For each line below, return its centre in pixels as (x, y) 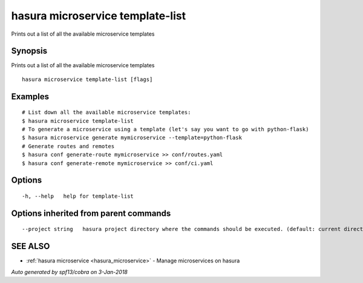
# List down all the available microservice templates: (106, 112)
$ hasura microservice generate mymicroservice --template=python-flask (132, 138)
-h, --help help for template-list (78, 196)
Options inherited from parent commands (91, 213)
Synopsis (29, 51)
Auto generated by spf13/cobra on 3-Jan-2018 (70, 272)
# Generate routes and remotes (68, 146)
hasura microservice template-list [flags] (87, 79)
